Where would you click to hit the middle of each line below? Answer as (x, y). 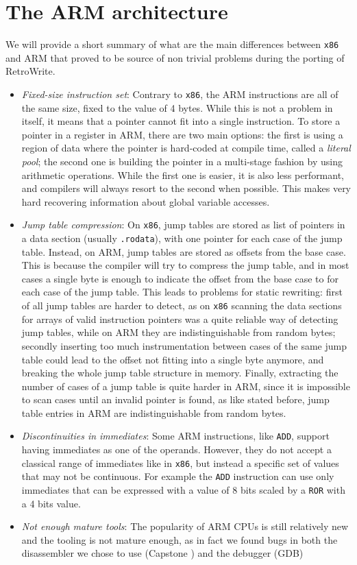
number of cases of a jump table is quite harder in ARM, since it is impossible (186, 386)
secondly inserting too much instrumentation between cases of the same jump (184, 345)
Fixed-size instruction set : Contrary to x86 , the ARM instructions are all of (180, 94)
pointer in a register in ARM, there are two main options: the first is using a (182, 134)
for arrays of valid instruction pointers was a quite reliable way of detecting (180, 318)
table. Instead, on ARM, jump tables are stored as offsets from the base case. (184, 251)
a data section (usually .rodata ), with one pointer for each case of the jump (182, 238)
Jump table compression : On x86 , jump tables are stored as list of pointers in (183, 225)
